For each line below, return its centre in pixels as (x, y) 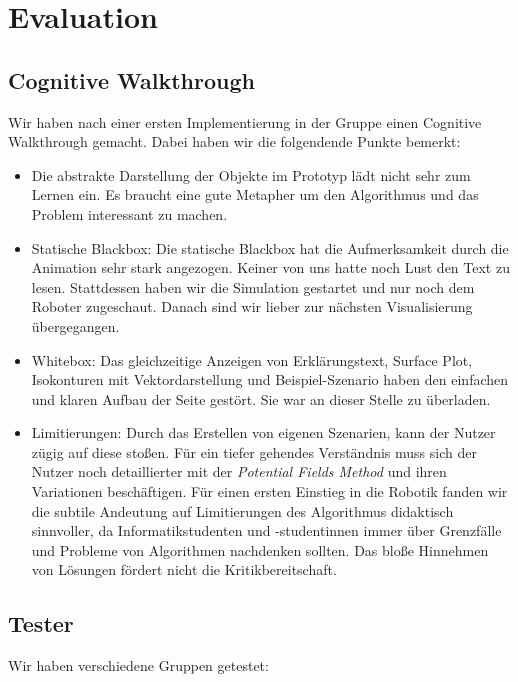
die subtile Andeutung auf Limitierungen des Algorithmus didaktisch (242, 510)
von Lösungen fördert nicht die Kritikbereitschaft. (184, 569)
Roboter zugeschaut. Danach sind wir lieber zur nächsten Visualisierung (252, 306)
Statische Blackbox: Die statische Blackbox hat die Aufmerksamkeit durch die (270, 247)
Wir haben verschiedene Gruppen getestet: (138, 665)
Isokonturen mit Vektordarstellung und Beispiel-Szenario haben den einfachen (270, 379)
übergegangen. (75, 325)
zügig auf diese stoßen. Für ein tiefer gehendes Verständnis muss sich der (254, 451)
